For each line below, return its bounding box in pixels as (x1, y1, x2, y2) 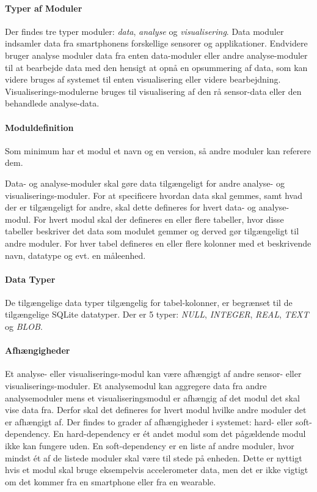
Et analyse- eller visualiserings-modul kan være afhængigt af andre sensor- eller (5, 367, 302, 380)
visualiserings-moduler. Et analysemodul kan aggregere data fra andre (5, 379, 267, 392)
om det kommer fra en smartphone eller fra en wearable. (5, 475, 216, 488)
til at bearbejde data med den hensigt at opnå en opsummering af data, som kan (5, 61, 308, 73)
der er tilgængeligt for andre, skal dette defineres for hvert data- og (5, 201, 257, 214)
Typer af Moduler (5, 1, 82, 14)
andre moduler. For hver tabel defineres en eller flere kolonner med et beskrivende (5, 236, 312, 249)
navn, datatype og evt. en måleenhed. (5, 248, 146, 261)
